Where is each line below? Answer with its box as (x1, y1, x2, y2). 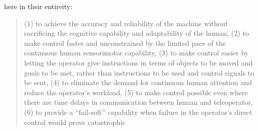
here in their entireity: (4, 1, 73, 11)
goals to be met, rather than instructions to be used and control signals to (24, 67, 254, 78)
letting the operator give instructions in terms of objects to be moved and (24, 57, 253, 68)
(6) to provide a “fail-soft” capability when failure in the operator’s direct (24, 106, 252, 117)
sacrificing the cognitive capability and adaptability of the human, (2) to (24, 28, 249, 38)
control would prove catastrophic (24, 116, 126, 127)
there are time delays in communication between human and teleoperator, (24, 97, 253, 107)
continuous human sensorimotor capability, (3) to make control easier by (24, 47, 249, 58)
